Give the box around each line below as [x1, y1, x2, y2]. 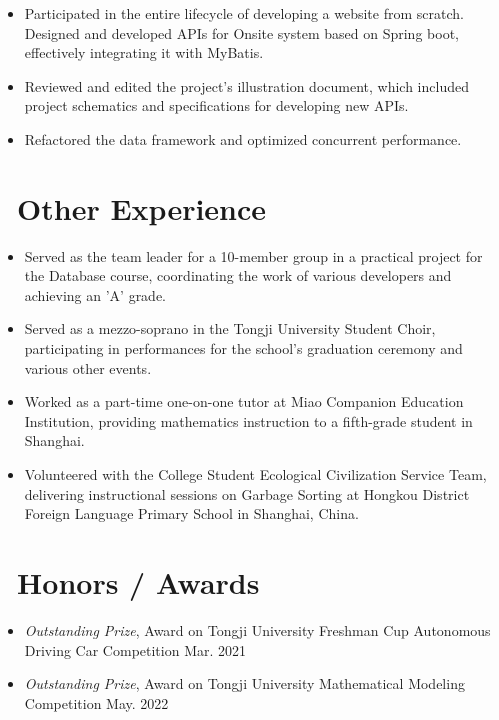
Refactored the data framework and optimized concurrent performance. [24, 128, 462, 149]
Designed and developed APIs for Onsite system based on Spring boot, [24, 22, 459, 43]
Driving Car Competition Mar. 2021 [24, 639, 247, 660]
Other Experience [17, 187, 267, 228]
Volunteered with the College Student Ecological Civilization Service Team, [24, 464, 487, 485]
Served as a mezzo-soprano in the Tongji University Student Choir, [24, 318, 436, 339]
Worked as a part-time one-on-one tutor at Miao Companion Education [24, 391, 464, 412]
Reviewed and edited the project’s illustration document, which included [24, 75, 469, 96]
